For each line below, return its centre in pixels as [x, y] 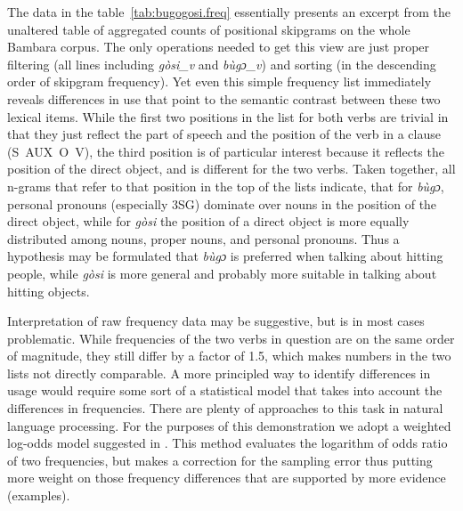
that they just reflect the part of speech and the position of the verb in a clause [224, 134]
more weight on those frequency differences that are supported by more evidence [227, 478]
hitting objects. [49, 291]
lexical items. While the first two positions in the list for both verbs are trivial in [228, 116]
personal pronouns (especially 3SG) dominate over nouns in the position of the [222, 203]
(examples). [39, 495]
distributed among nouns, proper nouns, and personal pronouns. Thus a [203, 238]
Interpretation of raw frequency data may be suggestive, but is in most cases [216, 321]
